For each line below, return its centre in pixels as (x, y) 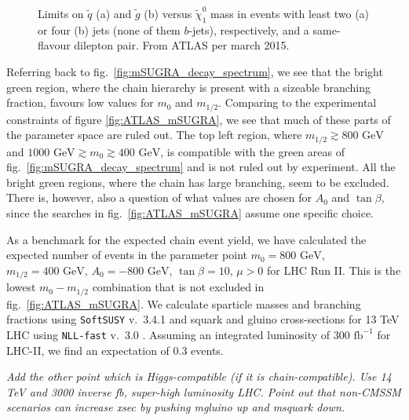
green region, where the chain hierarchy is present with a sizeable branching (189, 87)
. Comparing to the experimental (298, 102)
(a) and (114, 13)
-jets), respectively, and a (249, 29)
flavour (54, 45)
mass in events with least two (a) (290, 13)
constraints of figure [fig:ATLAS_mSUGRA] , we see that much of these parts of (199, 119)
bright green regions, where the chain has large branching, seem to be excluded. (198, 182)
